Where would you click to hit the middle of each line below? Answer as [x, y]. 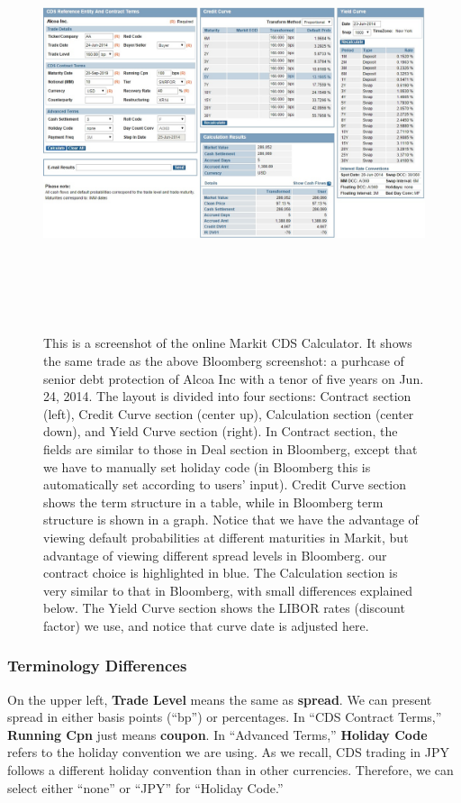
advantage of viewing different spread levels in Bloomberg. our [215, 555]
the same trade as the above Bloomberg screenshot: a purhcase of [224, 360]
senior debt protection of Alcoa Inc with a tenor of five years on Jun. [234, 378]
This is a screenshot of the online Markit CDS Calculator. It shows [228, 343]
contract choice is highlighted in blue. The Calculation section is [221, 573]
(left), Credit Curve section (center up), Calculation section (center [229, 413]
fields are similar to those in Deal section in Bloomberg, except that [230, 448]
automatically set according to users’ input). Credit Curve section [225, 484]
